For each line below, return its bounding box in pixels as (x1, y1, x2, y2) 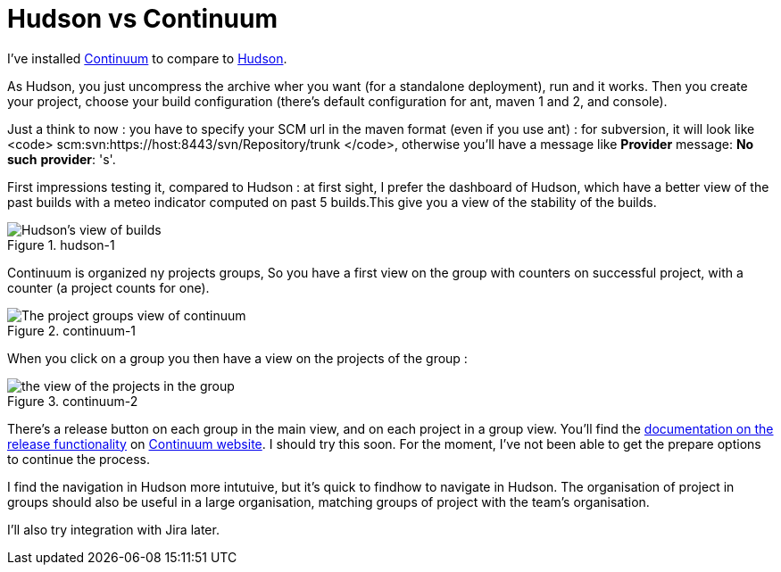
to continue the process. (7, 451, 150, 467)
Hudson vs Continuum (7, 4, 278, 34)
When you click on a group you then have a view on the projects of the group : (7, 350, 468, 366)
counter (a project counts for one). (7, 279, 210, 295)
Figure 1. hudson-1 (7, 236, 115, 253)
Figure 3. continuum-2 (7, 393, 138, 409)
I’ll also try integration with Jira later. (7, 521, 220, 537)
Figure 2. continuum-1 (7, 322, 137, 338)
